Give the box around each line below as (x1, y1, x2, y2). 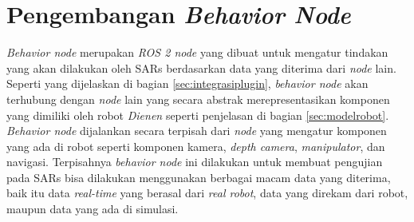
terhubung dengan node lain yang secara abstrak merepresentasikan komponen (6, 90, 390, 107)
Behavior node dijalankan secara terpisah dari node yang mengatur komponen (6, 122, 387, 139)
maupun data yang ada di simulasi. (6, 200, 179, 217)
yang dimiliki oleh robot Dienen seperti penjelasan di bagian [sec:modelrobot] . (6, 106, 389, 123)
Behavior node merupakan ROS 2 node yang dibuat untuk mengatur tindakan (6, 44, 388, 61)
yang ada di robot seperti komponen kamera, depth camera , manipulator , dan (6, 137, 385, 154)
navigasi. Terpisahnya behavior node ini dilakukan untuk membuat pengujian (6, 153, 383, 170)
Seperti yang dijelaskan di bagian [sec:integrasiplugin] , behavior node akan (6, 75, 369, 92)
